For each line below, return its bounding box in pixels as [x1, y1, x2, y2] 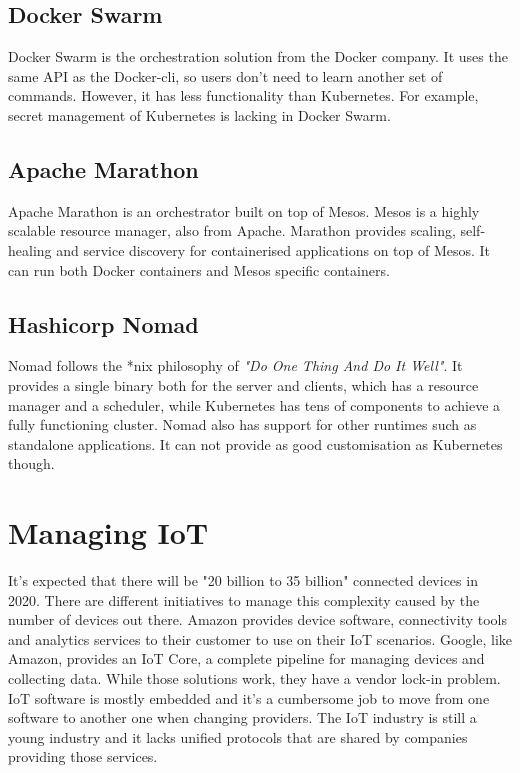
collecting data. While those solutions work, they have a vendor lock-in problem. [8, 668, 501, 689]
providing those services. [8, 746, 158, 767]
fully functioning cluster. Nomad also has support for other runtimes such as [8, 414, 477, 435]
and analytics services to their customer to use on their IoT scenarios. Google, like [8, 628, 512, 649]
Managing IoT [8, 512, 209, 553]
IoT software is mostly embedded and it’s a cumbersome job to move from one [8, 687, 490, 708]
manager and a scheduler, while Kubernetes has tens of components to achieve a [8, 394, 501, 415]
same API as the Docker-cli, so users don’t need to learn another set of [8, 65, 443, 86]
